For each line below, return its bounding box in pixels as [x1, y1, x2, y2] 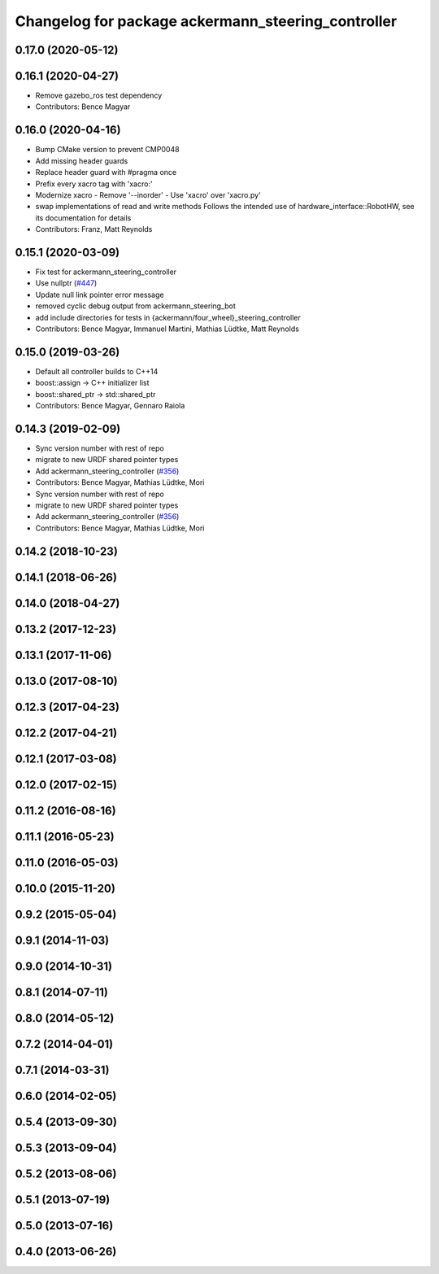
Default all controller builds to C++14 [35, 366, 159, 376]
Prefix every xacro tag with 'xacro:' [35, 179, 154, 189]
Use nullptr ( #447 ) [35, 278, 98, 288]
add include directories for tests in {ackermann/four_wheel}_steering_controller [35, 312, 301, 322]
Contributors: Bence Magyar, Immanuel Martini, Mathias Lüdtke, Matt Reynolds [35, 324, 300, 334]
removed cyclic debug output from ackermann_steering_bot [35, 301, 236, 311]
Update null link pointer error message [35, 290, 164, 299]
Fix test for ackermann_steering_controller [35, 267, 177, 277]
